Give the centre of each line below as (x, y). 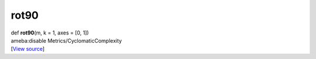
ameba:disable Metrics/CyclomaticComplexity (66, 40)
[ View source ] (28, 49)
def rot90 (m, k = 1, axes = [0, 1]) (50, 33)
